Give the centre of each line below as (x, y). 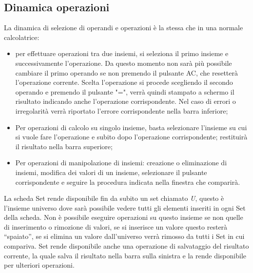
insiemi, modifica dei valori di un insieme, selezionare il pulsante (111, 172)
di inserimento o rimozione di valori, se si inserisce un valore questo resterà (116, 226)
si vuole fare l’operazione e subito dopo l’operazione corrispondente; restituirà (131, 137)
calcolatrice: (22, 37)
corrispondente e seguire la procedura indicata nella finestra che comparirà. (128, 182)
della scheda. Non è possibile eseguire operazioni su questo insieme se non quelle (124, 217)
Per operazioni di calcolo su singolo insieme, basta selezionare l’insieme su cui (131, 127)
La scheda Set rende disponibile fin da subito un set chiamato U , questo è (114, 198)
